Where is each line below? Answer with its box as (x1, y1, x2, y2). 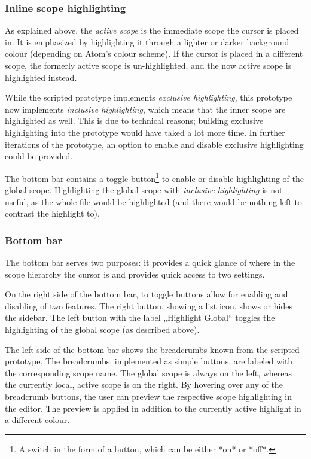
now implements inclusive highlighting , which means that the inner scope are (5, 102, 286, 115)
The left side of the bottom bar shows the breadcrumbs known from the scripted (5, 343, 300, 355)
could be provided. (5, 150, 73, 162)
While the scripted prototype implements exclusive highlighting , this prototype (5, 91, 292, 104)
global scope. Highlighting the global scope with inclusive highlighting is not (5, 184, 283, 196)
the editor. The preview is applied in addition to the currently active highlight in (5, 402, 301, 414)
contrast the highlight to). (5, 207, 100, 220)
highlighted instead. (5, 71, 77, 83)
